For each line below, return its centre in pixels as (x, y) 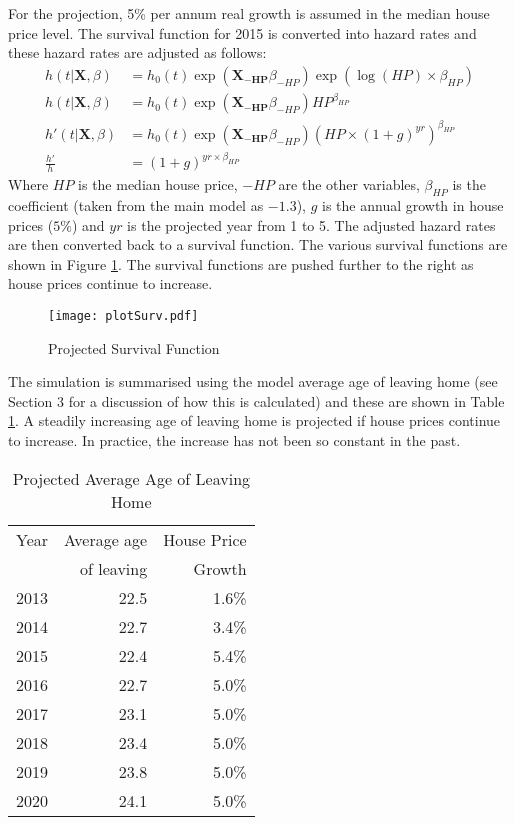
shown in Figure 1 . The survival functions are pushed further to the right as (241, 263)
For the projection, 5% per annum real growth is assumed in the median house (249, 13)
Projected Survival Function (134, 347)
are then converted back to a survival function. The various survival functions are (258, 244)
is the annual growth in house (413, 205)
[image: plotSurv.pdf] (123, 316)
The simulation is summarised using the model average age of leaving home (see (253, 381)
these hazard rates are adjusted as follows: (137, 52)
